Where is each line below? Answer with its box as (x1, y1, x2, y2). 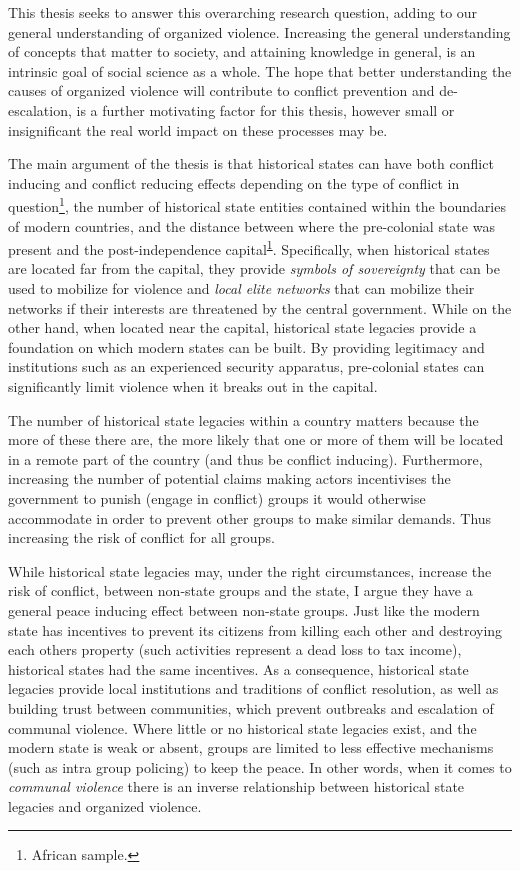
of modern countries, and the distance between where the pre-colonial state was (8, 215, 495, 236)
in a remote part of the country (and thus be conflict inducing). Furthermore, (8, 448, 483, 469)
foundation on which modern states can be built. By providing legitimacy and (8, 336, 485, 357)
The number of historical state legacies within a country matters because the (8, 409, 479, 430)
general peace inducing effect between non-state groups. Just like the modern (8, 599, 480, 620)
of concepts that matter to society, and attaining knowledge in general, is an (8, 41, 476, 62)
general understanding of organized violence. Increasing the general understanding (8, 21, 511, 42)
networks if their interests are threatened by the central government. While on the (8, 297, 512, 318)
